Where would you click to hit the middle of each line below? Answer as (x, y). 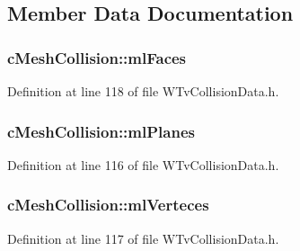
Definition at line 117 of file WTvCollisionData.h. (143, 238)
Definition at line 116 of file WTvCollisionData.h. (143, 164)
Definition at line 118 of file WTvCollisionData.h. (143, 91)
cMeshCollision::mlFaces (97, 57)
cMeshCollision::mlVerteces (108, 205)
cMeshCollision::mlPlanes (101, 131)
